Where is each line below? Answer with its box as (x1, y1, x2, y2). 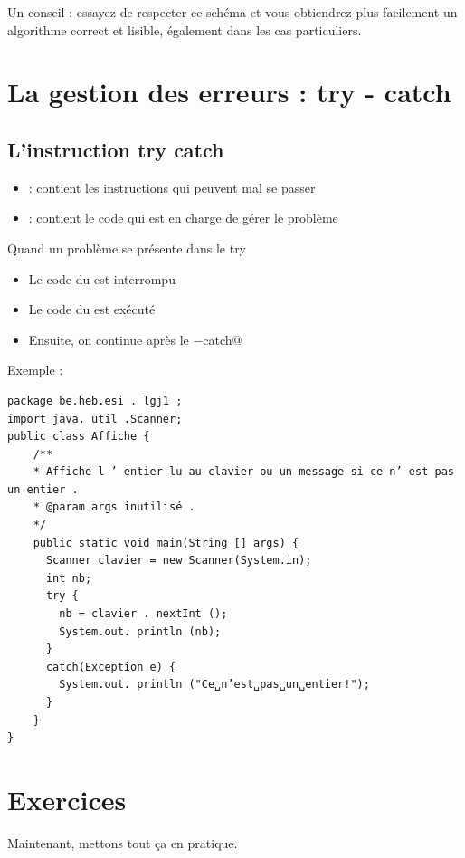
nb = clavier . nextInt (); (59, 607, 228, 621)
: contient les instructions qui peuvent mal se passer (28, 177, 316, 196)
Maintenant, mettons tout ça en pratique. (7, 833, 238, 852)
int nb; (45, 571, 92, 585)
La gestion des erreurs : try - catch (7, 73, 451, 110)
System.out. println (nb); (59, 624, 222, 638)
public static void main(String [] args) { (33, 536, 299, 549)
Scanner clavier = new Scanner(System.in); (45, 554, 312, 567)
